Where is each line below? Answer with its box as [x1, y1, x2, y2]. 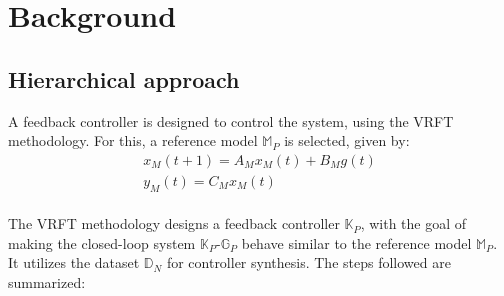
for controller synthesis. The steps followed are [166, 252, 451, 273]
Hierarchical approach [8, 63, 240, 94]
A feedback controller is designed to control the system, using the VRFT [8, 110, 454, 131]
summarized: [8, 272, 86, 292]
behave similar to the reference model [241, 232, 472, 253]
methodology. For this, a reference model [8, 130, 258, 151]
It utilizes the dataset [8, 252, 140, 273]
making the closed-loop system [8, 232, 196, 253]
